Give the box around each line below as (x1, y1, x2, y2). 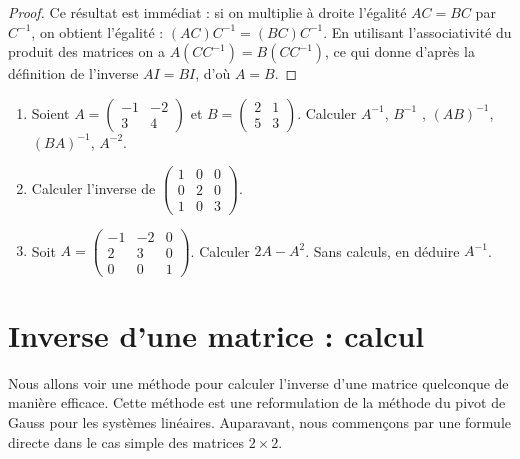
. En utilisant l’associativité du (323, 21, 512, 42)
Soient (31, 102, 70, 123)
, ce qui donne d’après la (325, 41, 475, 62)
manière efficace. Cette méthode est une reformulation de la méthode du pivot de (8, 392, 506, 413)
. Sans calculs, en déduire (305, 240, 460, 261)
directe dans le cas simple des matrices (8, 431, 245, 452)
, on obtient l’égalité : (31, 21, 164, 42)
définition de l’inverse (8, 63, 139, 84)
